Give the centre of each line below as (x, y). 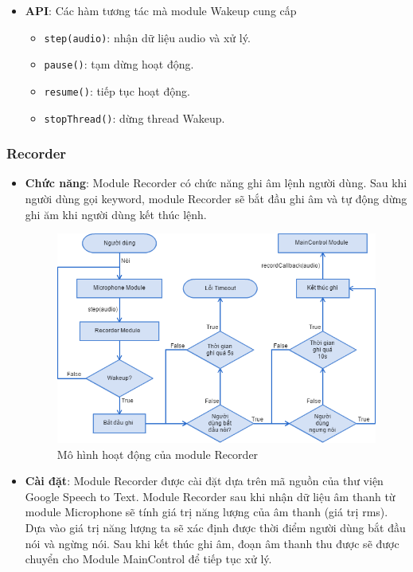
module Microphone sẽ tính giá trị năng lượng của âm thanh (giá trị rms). (206, 512)
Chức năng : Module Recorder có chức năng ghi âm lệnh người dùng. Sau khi (216, 183)
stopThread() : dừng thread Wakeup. (134, 118)
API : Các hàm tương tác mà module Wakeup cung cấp (161, 10)
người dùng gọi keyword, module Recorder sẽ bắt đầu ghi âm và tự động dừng (216, 199)
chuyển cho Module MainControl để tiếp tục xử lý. (148, 559)
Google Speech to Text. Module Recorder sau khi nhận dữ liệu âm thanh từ (210, 496)
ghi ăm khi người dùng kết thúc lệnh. (116, 214)
